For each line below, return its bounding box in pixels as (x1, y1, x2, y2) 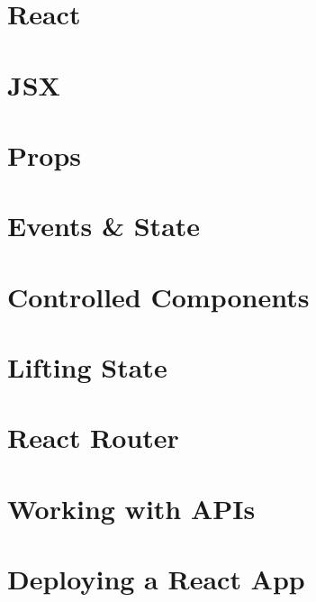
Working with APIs (7, 489, 256, 526)
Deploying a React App (7, 561, 305, 597)
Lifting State (7, 349, 167, 386)
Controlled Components (7, 278, 310, 315)
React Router (7, 419, 179, 456)
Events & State (7, 207, 201, 244)
